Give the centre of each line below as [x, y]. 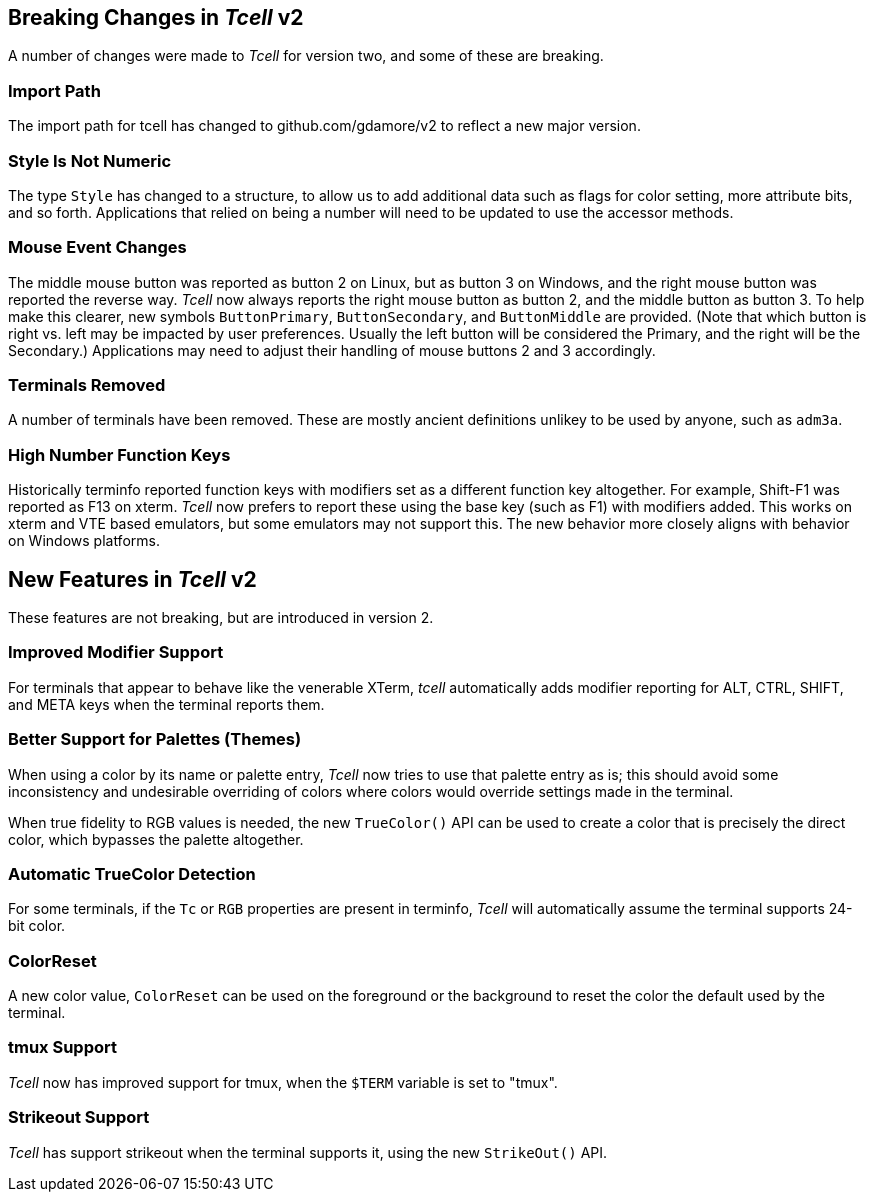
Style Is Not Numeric [90, 160]
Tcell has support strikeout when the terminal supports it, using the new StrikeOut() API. [308, 1152]
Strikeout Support [79, 1117]
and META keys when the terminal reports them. [166, 704]
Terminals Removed [87, 385]
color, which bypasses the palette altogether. [156, 839]
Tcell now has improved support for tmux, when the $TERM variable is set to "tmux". [283, 1082]
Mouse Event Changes [97, 247]
